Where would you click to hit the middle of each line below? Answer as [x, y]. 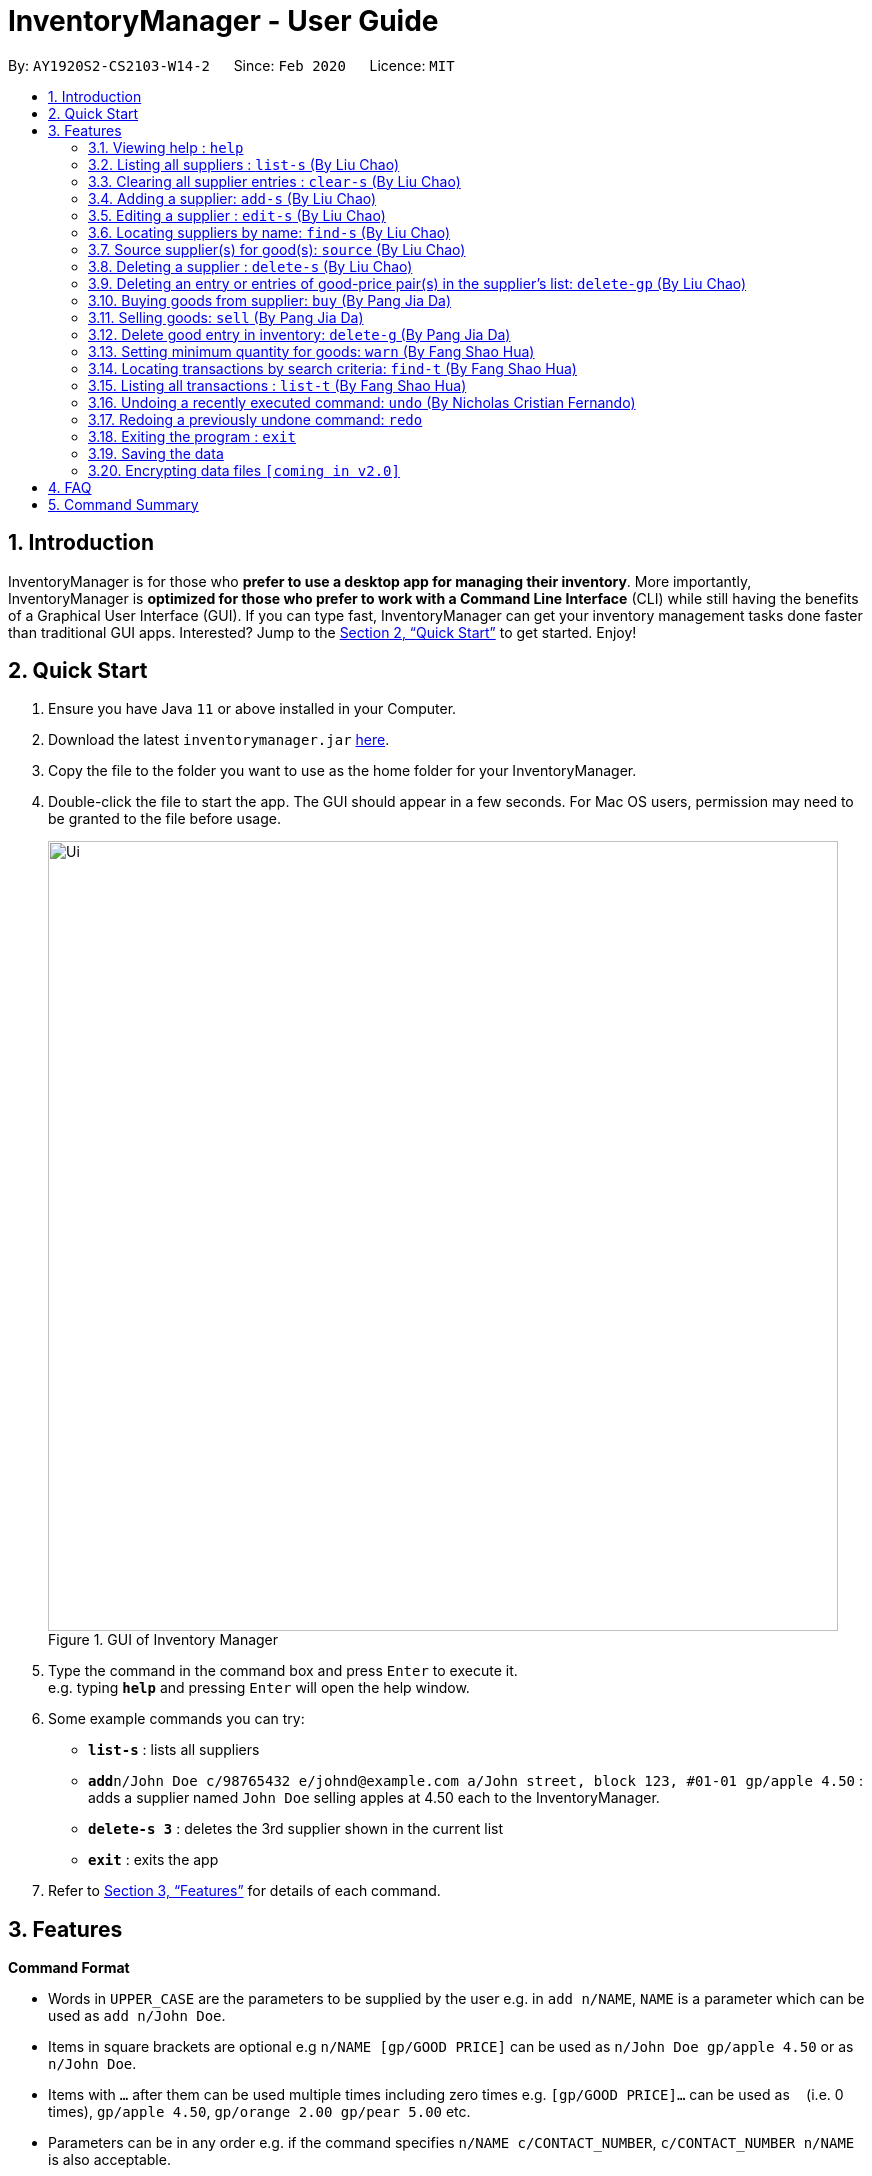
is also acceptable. [109, 2160]
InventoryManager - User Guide [223, 21]
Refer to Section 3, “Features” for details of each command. [244, 1891]
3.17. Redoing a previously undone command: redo [255, 419]
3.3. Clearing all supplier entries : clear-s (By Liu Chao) [274, 181]
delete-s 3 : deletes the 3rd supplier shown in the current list [296, 1829]
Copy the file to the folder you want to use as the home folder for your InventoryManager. [342, 771]
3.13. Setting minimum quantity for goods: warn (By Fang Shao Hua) [311, 351]
